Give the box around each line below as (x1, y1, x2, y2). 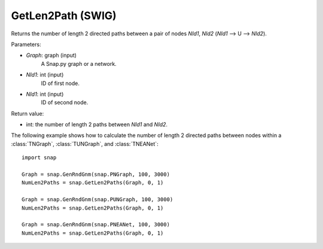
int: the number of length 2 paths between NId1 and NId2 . (26, 121, 167, 128)
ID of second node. (41, 99, 89, 106)
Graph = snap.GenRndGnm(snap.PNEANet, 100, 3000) (22, 221, 170, 228)
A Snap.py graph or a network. (41, 60, 117, 67)
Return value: (11, 110, 44, 117)
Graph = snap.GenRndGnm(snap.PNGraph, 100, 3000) (22, 171, 170, 178)
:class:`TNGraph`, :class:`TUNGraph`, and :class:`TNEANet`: (11, 140, 159, 147)
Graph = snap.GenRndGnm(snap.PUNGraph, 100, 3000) (22, 196, 173, 203)
